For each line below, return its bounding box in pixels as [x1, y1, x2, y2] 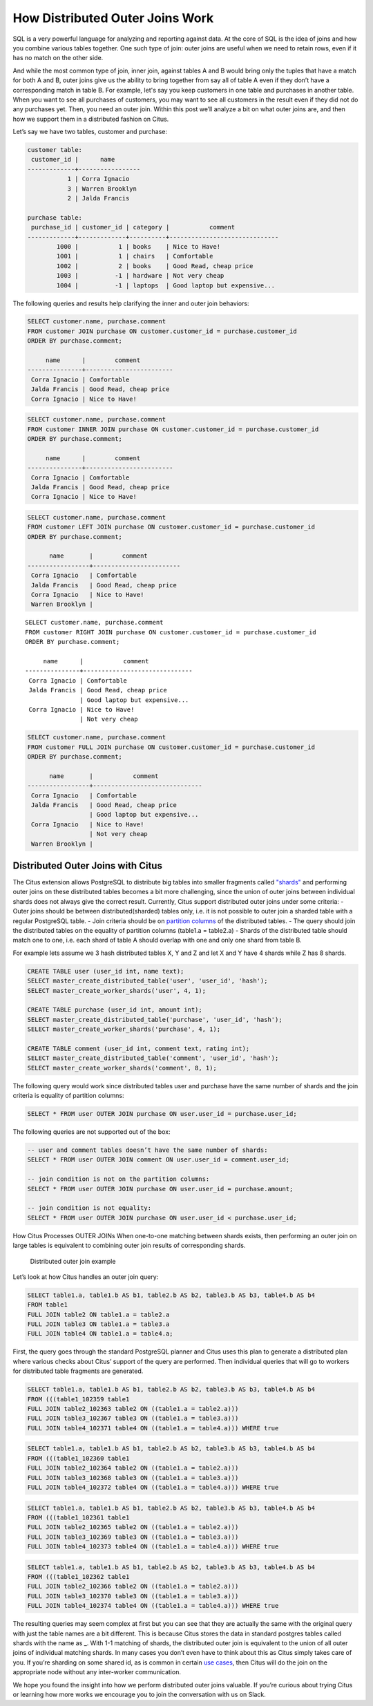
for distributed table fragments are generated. [12, 1367, 144, 1375]
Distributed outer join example [30, 1257, 116, 1265]
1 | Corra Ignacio [67, 175, 130, 183]
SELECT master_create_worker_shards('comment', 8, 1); [27, 1064, 217, 1072]
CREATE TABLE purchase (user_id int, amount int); [27, 1006, 203, 1014]
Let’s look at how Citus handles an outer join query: [12, 1272, 159, 1281]
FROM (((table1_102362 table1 [27, 1573, 130, 1581]
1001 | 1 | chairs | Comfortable [56, 252, 213, 260]
